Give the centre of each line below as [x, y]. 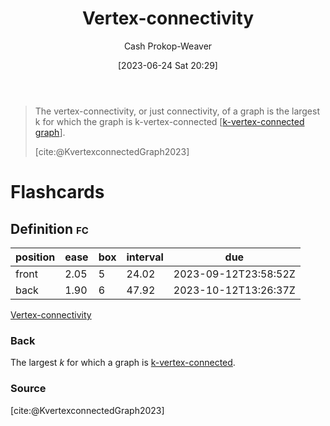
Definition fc [49, 228]
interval [145, 257]
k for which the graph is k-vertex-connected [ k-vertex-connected [169, 121]
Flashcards [57, 192]
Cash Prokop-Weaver [168, 46]
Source [28, 389]
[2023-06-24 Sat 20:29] [168, 65]
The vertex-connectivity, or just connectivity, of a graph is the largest [177, 111]
